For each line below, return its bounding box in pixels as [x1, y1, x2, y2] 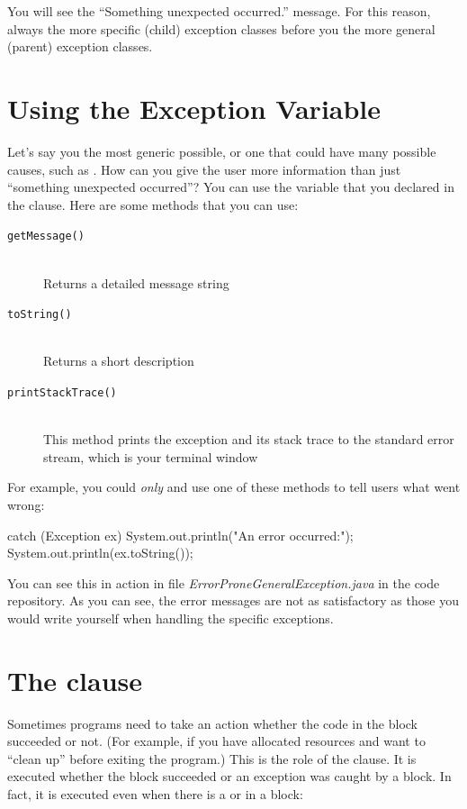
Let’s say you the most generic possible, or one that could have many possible [7, 141, 436, 160]
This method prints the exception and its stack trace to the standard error [43, 430, 454, 449]
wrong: [7, 495, 45, 514]
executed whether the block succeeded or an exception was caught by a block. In [7, 767, 452, 786]
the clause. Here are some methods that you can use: [7, 195, 299, 214]
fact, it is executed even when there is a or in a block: [7, 785, 303, 804]
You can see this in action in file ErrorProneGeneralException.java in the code [7, 573, 440, 592]
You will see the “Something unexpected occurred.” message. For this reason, [7, 2, 431, 20]
